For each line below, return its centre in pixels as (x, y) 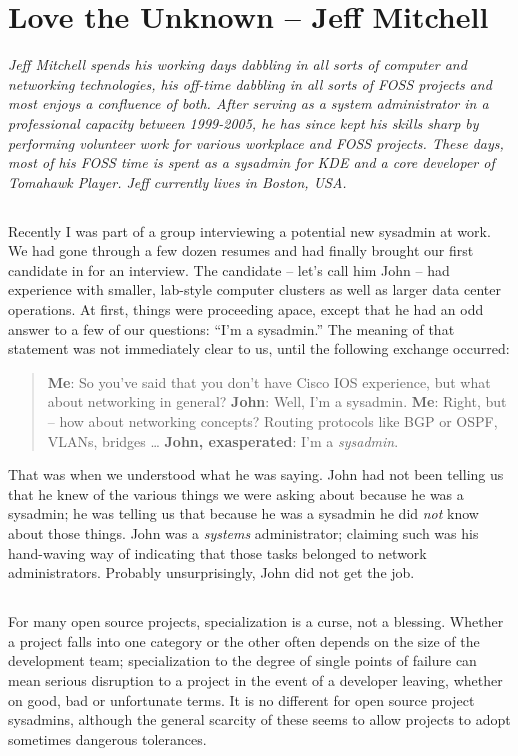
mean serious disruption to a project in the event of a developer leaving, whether (255, 679)
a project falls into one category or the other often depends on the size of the (244, 640)
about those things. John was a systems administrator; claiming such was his (243, 532)
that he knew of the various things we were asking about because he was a (236, 493)
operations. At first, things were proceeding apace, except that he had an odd (246, 309)
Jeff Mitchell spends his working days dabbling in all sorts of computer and (237, 64)
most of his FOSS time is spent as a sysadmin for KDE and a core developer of (251, 162)
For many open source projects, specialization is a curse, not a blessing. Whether (256, 621)
